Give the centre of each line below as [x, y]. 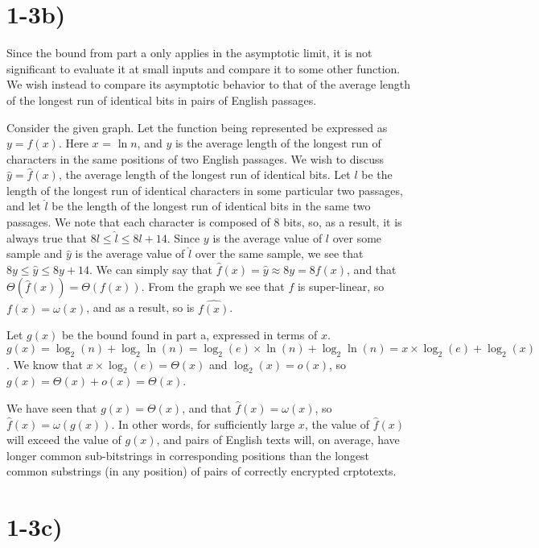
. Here [73, 143]
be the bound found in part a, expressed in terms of [189, 335]
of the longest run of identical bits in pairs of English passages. [162, 100]
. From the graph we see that [213, 286]
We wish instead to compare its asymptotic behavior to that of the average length [209, 84]
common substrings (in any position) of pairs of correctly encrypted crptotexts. [202, 471]
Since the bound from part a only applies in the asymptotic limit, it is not [189, 53]
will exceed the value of [64, 440]
